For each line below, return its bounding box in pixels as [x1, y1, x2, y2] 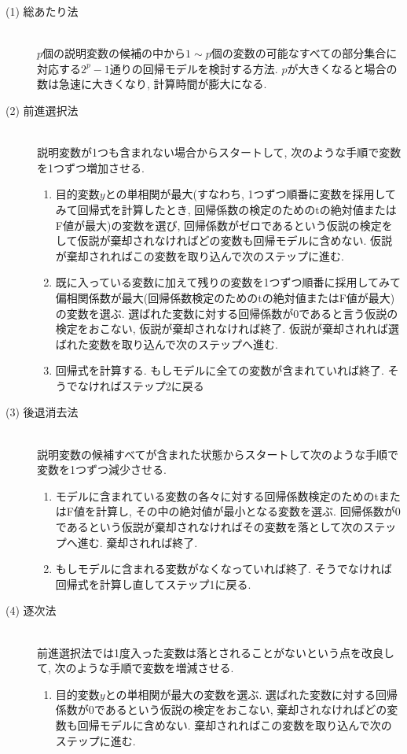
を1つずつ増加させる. [37, 159, 145, 176]
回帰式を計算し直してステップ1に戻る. [55, 575, 251, 592]
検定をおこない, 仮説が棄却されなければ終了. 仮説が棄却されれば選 [55, 320, 399, 337]
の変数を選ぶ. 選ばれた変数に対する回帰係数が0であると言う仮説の [55, 305, 398, 321]
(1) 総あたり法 [5, 3, 79, 19]
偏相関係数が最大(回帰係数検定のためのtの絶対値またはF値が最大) [55, 289, 395, 305]
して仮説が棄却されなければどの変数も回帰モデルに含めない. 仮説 [55, 232, 392, 249]
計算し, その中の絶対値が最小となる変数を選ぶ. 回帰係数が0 [95, 503, 401, 519]
